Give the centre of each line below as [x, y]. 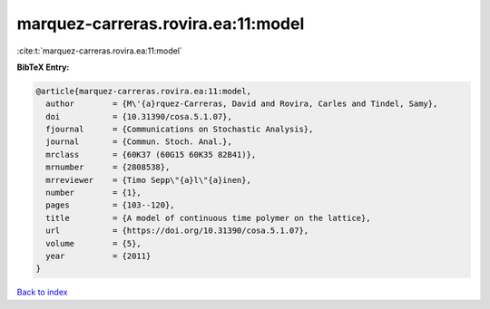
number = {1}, [94, 193]
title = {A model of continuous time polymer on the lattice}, [208, 218]
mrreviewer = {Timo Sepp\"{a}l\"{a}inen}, [148, 180]
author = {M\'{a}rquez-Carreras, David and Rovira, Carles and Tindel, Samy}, [242, 104]
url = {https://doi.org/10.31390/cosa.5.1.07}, [177, 231]
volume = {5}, [94, 243]
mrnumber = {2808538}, [108, 167]
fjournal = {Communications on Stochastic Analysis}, [180, 130]
